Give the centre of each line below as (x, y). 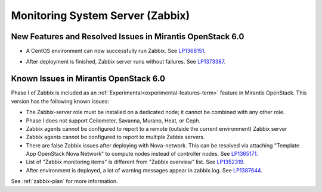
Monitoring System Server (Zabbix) (100, 15)
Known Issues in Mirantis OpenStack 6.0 (88, 79)
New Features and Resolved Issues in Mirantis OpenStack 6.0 (128, 37)
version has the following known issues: (60, 101)
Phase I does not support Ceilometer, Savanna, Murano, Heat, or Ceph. (113, 120)
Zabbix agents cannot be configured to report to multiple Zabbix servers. (115, 137)
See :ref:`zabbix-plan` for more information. (64, 181)
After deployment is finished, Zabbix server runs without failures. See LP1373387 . (126, 62)
